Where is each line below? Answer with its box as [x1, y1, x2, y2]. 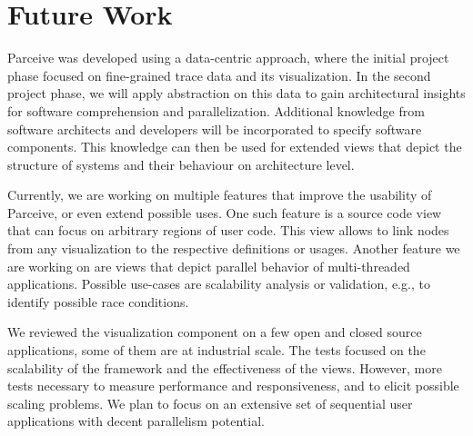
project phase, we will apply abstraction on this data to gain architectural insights [7, 84, 466, 103]
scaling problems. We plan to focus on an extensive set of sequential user [7, 393, 413, 412]
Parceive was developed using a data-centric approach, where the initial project [7, 48, 449, 67]
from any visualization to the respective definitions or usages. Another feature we [7, 239, 460, 258]
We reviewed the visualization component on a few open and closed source [7, 322, 422, 342]
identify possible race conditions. [7, 292, 189, 311]
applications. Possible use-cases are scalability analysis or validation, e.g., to [7, 274, 430, 293]
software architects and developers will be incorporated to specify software [7, 119, 422, 138]
